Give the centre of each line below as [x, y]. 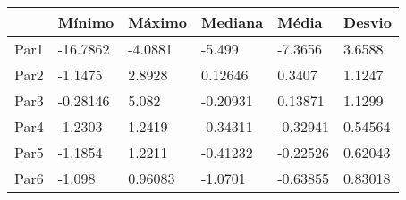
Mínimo [86, 22]
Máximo [157, 22]
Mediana [232, 22]
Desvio [368, 22]
